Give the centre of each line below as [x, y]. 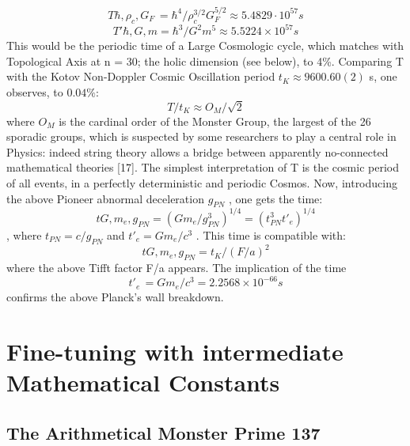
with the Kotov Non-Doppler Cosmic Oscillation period [141, 76]
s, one [383, 76]
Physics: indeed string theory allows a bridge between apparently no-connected [197, 151]
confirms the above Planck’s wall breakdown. [115, 297]
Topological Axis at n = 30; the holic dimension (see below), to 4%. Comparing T [205, 60]
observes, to [35, 91]
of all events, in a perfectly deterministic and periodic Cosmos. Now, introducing [202, 183]
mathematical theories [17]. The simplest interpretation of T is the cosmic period [203, 167]
